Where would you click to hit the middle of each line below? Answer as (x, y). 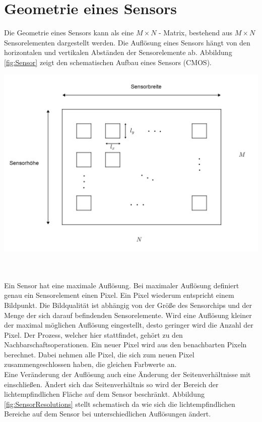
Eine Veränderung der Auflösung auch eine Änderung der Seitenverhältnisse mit (127, 374)
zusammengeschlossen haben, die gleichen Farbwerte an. (90, 364)
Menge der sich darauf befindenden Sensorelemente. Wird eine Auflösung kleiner (128, 315)
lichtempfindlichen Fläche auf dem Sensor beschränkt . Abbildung (104, 394)
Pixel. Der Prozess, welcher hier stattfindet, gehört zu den (93, 334)
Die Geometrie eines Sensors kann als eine (69, 33)
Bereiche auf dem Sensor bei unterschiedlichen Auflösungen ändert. (108, 414)
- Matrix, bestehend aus (196, 33)
